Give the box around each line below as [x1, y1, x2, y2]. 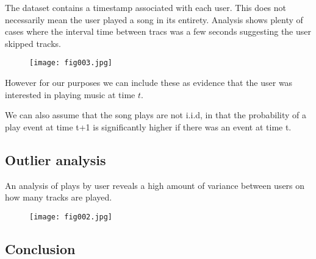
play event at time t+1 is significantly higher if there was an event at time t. [5, 120, 292, 133]
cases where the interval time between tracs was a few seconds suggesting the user [5, 25, 311, 38]
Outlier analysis [5, 150, 106, 169]
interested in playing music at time [5, 88, 135, 101]
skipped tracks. [5, 37, 61, 49]
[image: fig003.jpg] [29, 59, 113, 68]
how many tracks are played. [5, 191, 112, 204]
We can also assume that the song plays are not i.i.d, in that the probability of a [5, 108, 306, 121]
